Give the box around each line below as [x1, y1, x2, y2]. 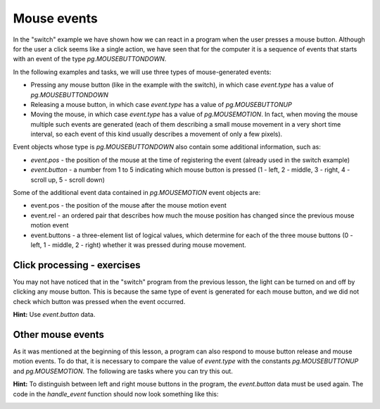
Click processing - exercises [13, 259, 141, 271]
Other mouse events [13, 328, 105, 341]
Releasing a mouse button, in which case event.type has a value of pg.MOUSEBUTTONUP [30, 100, 292, 108]
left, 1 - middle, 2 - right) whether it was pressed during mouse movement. [30, 240, 246, 249]
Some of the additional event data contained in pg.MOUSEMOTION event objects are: [13, 189, 260, 197]
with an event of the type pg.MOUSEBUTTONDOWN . [13, 55, 167, 63]
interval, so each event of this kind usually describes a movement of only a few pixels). [30, 130, 283, 139]
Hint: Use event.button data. [13, 310, 96, 319]
